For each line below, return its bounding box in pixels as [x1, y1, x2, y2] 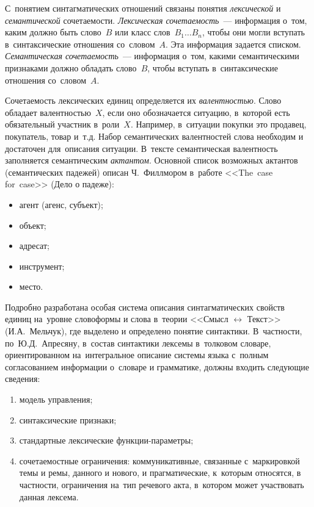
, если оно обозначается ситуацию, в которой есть [102, 106, 290, 118]
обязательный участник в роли [5, 118, 120, 131]
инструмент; [19, 259, 65, 272]
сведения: [5, 372, 40, 385]
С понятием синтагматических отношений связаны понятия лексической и [5, 2, 281, 14]
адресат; [19, 239, 49, 252]
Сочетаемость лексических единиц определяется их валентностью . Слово [5, 94, 282, 107]
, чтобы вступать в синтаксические [147, 61, 278, 74]
